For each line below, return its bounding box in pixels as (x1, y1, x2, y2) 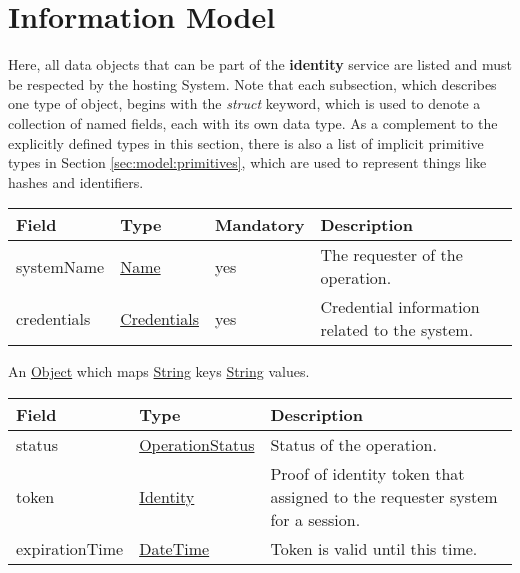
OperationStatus (139, 432, 255, 456)
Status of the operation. (270, 432, 437, 456)
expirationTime (16, 536, 124, 560)
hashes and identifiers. (8, 171, 144, 192)
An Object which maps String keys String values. (8, 361, 310, 382)
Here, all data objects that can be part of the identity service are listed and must (8, 54, 512, 75)
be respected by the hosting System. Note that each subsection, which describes (8, 73, 497, 94)
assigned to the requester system (270, 484, 498, 508)
